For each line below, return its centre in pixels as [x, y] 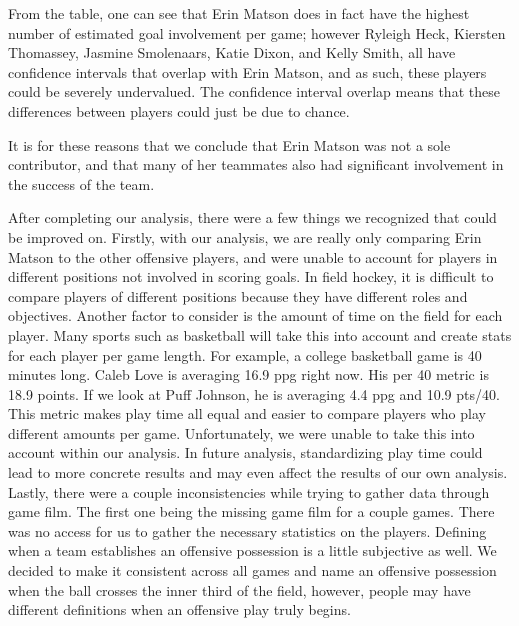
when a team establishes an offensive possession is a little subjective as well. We [252, 550]
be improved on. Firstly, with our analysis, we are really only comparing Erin [245, 236]
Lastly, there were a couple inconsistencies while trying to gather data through [249, 491]
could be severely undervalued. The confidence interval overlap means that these [254, 91]
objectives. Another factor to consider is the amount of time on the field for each [255, 315]
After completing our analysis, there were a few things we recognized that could [252, 217]
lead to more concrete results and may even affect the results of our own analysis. [258, 472]
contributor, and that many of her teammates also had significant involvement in [256, 164]
